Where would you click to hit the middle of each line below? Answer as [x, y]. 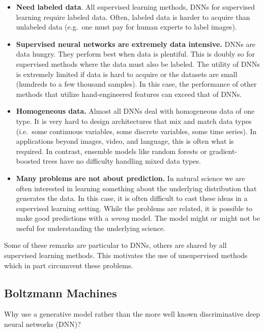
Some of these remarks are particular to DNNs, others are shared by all [115, 245]
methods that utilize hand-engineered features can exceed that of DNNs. [129, 94]
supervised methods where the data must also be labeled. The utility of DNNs [138, 63]
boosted [28, 161]
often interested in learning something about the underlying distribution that [136, 188]
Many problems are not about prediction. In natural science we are [130, 178]
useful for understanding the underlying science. [91, 228]
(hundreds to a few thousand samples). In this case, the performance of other [136, 84]
